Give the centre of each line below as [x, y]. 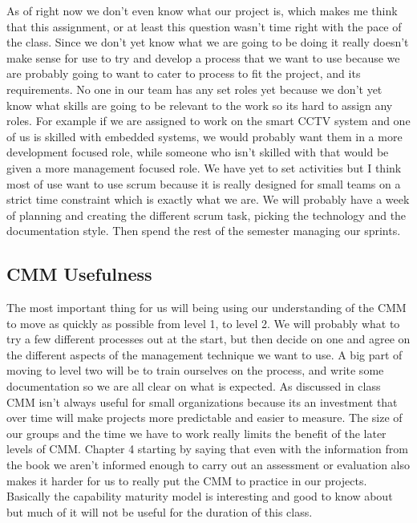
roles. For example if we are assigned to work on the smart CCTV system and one [208, 121]
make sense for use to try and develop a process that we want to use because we [203, 57]
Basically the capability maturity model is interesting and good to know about [200, 496]
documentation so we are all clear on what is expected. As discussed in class [194, 386]
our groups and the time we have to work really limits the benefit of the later [196, 433]
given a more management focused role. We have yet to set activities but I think [204, 167]
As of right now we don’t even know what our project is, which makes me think [202, 10]
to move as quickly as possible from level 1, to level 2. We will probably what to [203, 323]
